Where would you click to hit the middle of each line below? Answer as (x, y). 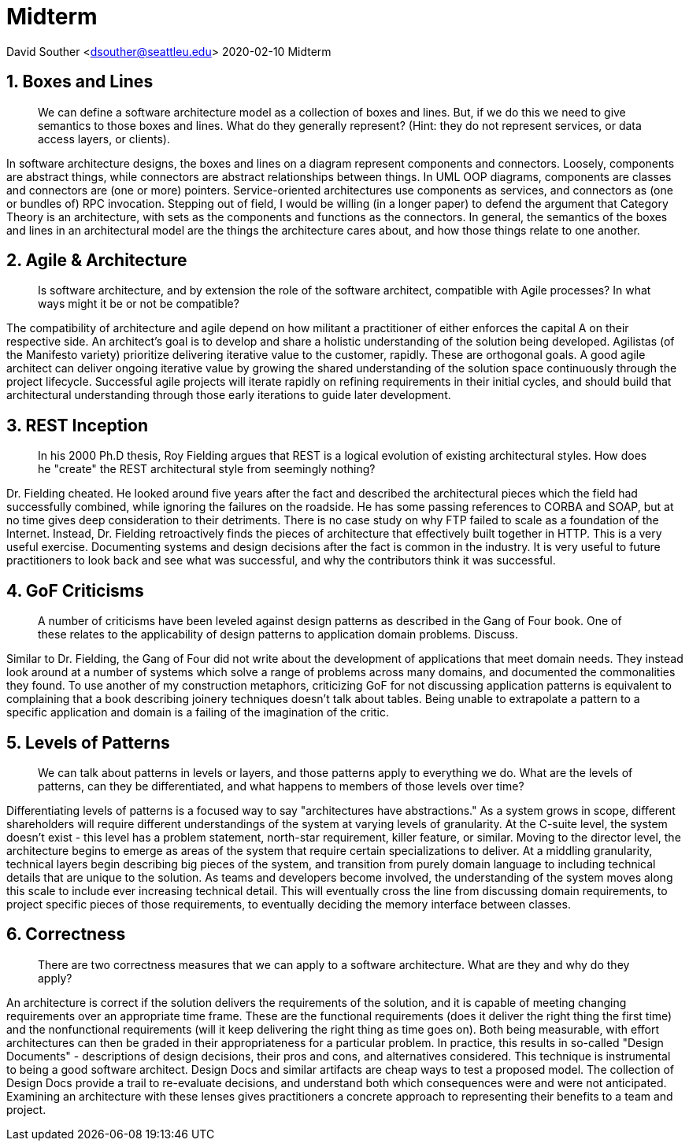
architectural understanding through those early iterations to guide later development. (229, 395)
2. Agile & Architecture (97, 261)
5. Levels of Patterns (88, 742)
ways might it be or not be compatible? (139, 304)
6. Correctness (66, 934)
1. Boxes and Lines (80, 82)
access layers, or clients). (104, 139)
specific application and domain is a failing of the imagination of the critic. (198, 712)
